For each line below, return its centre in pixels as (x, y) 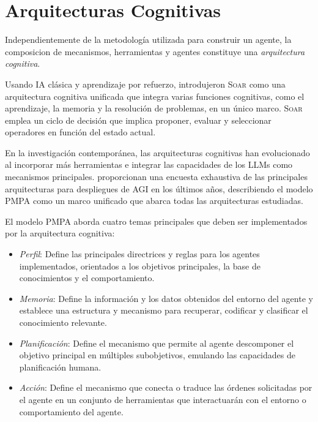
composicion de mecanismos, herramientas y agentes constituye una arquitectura (155, 51)
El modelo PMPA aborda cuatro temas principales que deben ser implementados (156, 221)
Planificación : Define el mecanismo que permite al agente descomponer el (157, 343)
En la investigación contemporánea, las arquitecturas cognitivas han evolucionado (157, 152)
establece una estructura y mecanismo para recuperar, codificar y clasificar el (164, 310)
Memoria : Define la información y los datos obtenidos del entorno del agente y (166, 298)
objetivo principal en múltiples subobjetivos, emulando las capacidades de (157, 355)
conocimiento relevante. (63, 322)
